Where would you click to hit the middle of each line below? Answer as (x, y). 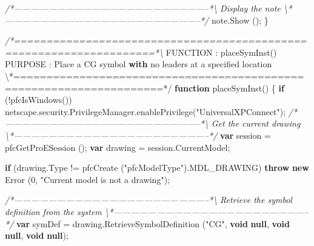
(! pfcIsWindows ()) (38, 100)
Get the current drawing (256, 123)
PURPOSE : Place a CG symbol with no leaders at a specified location (139, 64)
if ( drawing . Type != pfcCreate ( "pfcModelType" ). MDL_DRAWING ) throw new (157, 168)
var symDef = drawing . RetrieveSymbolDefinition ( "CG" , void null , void (153, 223)
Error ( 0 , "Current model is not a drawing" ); (87, 179)
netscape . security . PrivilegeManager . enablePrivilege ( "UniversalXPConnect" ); (145, 111)
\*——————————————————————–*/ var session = (138, 135)
